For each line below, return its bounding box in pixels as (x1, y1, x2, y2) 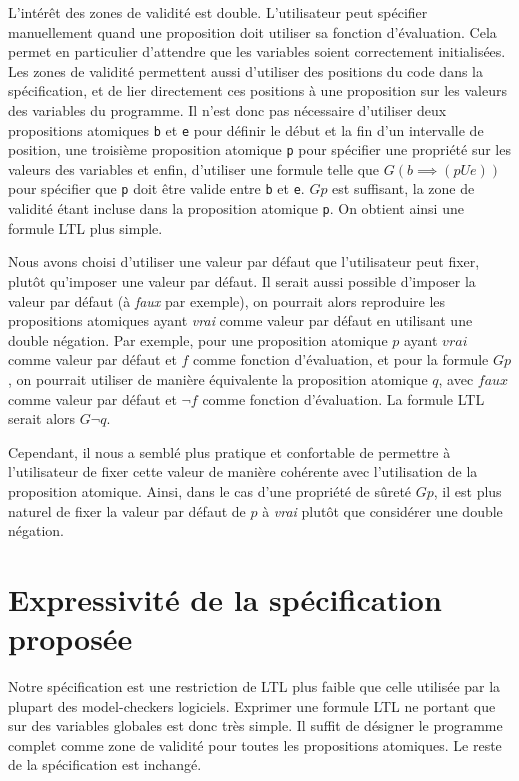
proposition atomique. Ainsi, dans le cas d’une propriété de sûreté (8, 480, 412, 501)
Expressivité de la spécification (8, 578, 442, 619)
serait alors (8, 408, 76, 429)
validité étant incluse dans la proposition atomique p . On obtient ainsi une (8, 198, 464, 219)
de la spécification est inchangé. (8, 754, 202, 775)
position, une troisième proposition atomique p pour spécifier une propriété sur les (8, 139, 511, 160)
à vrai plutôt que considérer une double (262, 500, 503, 521)
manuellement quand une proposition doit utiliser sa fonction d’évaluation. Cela (8, 21, 497, 42)
